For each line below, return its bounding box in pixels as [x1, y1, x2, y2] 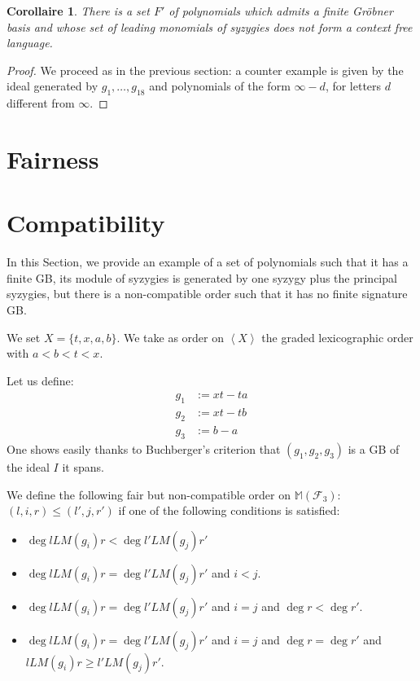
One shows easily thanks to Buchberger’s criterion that [7, 440, 281, 457]
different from [7, 94, 75, 112]
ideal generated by [7, 77, 98, 94]
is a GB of [348, 440, 400, 457]
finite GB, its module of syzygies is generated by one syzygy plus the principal [7, 269, 397, 286]
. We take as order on [116, 328, 224, 345]
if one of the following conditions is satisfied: [118, 502, 340, 519]
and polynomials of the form [149, 77, 291, 94]
